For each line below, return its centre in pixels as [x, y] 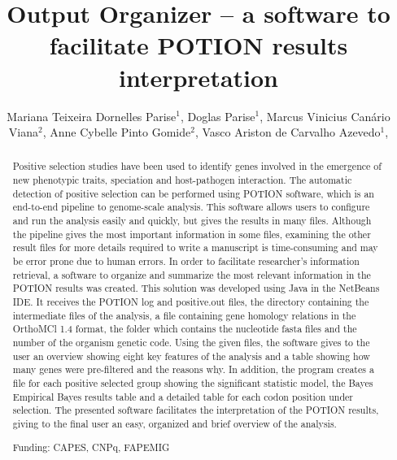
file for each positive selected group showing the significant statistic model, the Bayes [193, 382]
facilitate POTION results [198, 45]
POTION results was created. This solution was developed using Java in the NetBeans [196, 288]
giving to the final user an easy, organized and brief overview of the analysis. [175, 423]
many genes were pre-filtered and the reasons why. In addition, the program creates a [193, 369]
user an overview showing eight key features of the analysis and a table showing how [191, 356]
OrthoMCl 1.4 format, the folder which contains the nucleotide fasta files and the [185, 329]
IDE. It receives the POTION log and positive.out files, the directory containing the [191, 302]
